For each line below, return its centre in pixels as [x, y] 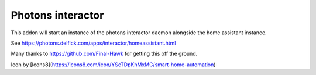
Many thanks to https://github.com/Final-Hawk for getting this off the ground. [104, 54]
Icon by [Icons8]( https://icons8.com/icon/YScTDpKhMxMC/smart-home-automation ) [113, 65]
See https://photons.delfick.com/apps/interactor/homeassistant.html [93, 43]
